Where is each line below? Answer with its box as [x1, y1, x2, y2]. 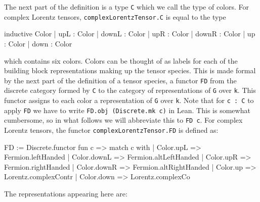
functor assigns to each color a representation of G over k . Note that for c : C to [4, 95, 254, 105]
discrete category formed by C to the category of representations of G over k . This [4, 85, 256, 95]
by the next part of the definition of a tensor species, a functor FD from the [4, 75, 237, 85]
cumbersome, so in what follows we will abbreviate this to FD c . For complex [4, 115, 243, 125]
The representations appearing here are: [4, 188, 127, 198]
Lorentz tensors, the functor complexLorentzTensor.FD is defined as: [4, 124, 219, 135]
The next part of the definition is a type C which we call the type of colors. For [4, 2, 249, 12]
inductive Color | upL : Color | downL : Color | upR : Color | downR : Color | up [4, 28, 255, 39]
